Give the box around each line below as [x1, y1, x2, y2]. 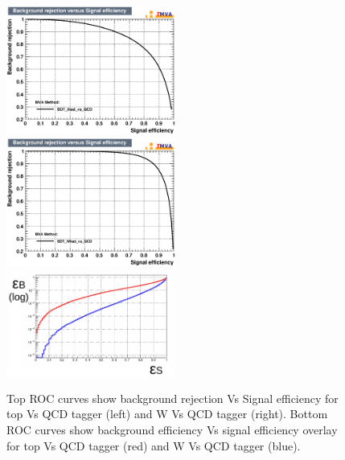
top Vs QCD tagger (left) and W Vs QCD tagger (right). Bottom [6, 405, 328, 422]
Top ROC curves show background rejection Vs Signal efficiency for [6, 389, 339, 406]
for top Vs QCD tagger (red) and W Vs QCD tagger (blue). [6, 437, 301, 454]
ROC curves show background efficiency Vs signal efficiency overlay [6, 421, 338, 437]
